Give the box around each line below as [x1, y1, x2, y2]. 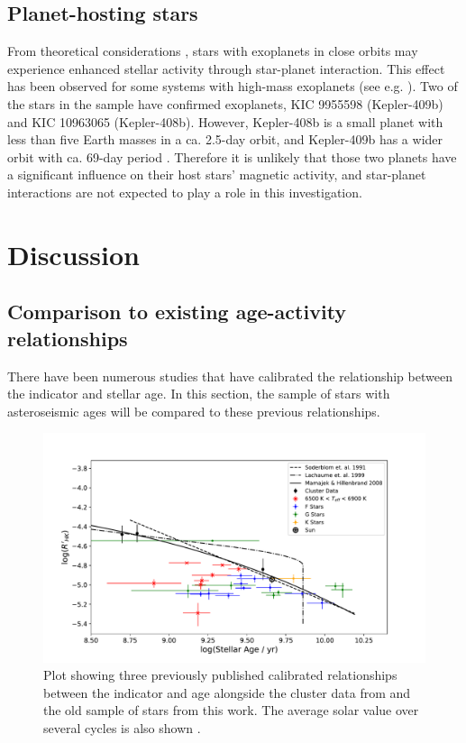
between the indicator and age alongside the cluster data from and [43, 683, 411, 702]
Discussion [7, 235, 140, 272]
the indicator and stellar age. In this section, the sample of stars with [7, 384, 390, 403]
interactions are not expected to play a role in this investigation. [7, 182, 362, 201]
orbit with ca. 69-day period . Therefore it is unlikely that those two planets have [7, 147, 457, 166]
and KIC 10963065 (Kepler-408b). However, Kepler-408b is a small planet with [7, 112, 443, 131]
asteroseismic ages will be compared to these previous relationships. [7, 401, 380, 420]
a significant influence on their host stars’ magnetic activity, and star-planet [7, 165, 426, 184]
